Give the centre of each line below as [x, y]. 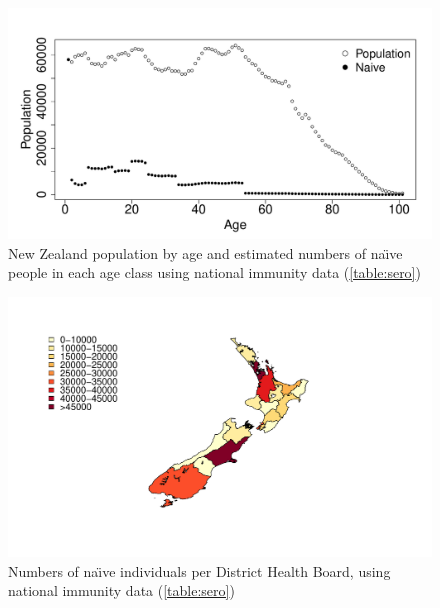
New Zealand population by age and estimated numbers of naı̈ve [205, 252]
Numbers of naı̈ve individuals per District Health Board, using [199, 570]
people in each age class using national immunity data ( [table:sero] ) [214, 272]
